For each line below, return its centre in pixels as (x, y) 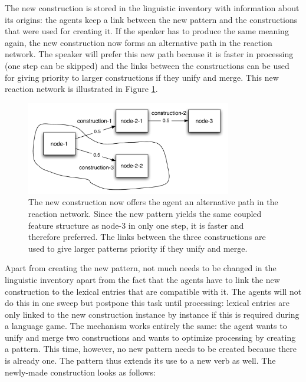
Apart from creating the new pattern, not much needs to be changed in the (141, 268)
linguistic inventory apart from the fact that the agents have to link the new (142, 279)
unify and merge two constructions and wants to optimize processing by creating (150, 337)
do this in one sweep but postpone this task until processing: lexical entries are (147, 303)
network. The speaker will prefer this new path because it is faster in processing (149, 54)
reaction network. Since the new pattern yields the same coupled (145, 213)
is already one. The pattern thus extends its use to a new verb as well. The (140, 360)
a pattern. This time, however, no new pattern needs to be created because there (151, 349)
